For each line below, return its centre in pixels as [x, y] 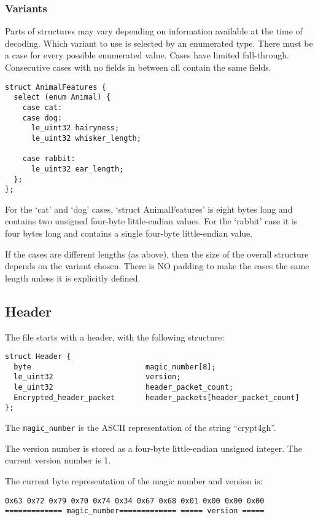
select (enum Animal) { [62, 97]
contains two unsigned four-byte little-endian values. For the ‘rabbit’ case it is [151, 221]
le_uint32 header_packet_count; [124, 388]
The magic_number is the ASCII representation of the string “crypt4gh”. [141, 427]
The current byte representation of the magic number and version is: [134, 480]
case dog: [42, 118]
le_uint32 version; [97, 377]
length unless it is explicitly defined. [73, 278]
